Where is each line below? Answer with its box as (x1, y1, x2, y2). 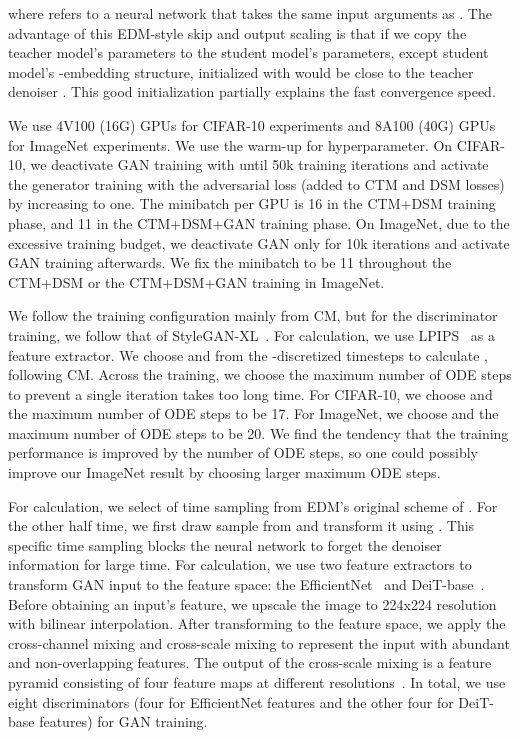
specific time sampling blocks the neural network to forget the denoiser (8, 534, 442, 555)
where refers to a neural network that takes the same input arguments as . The (8, 3, 492, 23)
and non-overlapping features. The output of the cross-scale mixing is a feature (8, 652, 492, 673)
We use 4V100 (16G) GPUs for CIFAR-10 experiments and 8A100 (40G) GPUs (8, 114, 496, 135)
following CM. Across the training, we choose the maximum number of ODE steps (8, 364, 512, 385)
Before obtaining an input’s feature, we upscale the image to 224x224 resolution (8, 593, 497, 614)
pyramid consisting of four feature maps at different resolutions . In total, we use (8, 672, 506, 692)
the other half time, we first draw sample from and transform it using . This (8, 515, 475, 536)
